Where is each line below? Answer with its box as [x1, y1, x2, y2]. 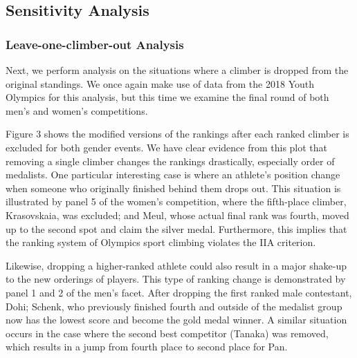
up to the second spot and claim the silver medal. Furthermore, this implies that [6, 221, 347, 236]
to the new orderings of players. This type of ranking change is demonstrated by [6, 272, 346, 286]
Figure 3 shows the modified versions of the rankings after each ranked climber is [6, 126, 349, 141]
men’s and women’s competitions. [6, 103, 148, 117]
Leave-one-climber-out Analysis [6, 35, 184, 53]
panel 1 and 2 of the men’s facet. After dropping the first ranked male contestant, [6, 285, 352, 299]
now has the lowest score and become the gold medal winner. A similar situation [6, 312, 347, 327]
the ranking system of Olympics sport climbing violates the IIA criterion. [6, 235, 316, 249]
